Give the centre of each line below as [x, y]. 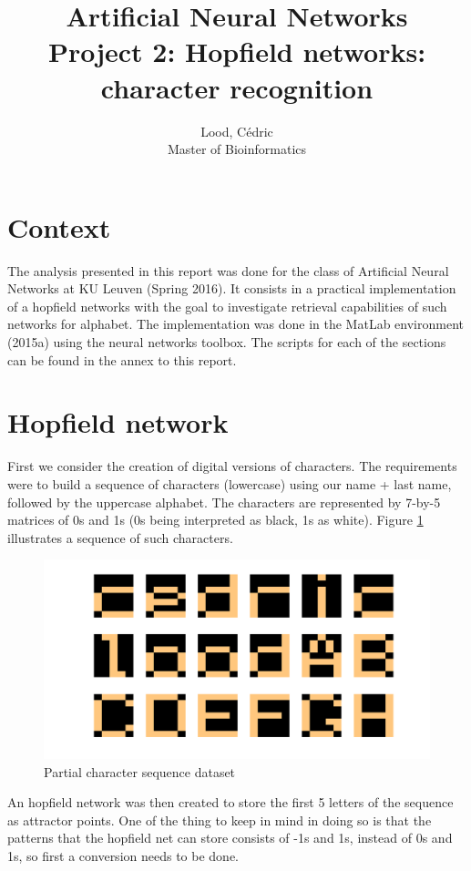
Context [59, 226]
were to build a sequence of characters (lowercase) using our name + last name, [230, 483]
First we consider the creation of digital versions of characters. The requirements [232, 466]
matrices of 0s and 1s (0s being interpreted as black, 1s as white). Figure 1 [215, 520]
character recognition [237, 87]
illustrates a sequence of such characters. [120, 537]
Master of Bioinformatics [237, 149]
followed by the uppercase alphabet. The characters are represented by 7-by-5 [224, 502]
